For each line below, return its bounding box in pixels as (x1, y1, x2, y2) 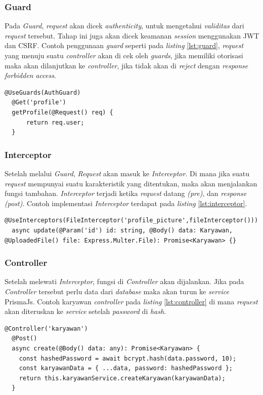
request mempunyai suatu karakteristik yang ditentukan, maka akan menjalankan (5, 178, 257, 188)
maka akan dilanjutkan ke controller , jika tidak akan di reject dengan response (5, 60, 248, 70)
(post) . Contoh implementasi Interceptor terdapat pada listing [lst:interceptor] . (5, 197, 247, 208)
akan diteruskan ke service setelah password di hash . (5, 306, 166, 317)
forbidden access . (5, 70, 56, 81)
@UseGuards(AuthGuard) (5, 89, 81, 96)
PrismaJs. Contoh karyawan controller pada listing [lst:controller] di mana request (5, 296, 258, 306)
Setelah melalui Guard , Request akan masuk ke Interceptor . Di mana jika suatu (5, 168, 250, 178)
